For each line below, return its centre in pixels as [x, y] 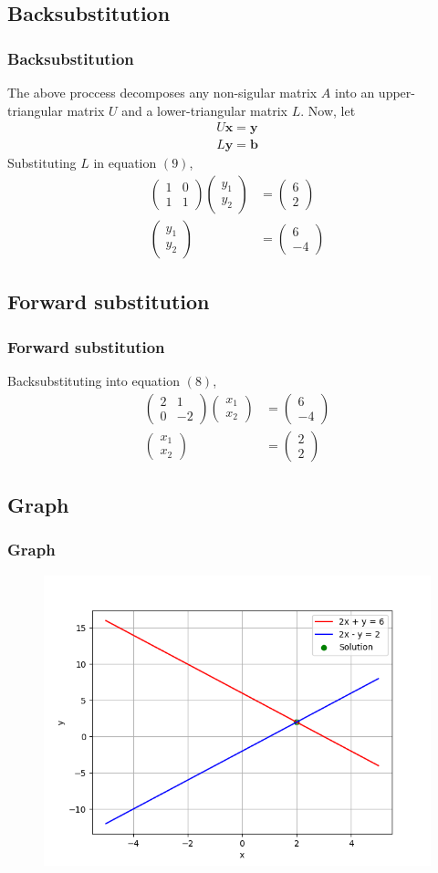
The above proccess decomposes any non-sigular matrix [162, 92]
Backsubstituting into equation [94, 380]
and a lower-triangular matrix [204, 110]
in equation [125, 163]
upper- [396, 92]
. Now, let [328, 110]
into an [355, 92]
